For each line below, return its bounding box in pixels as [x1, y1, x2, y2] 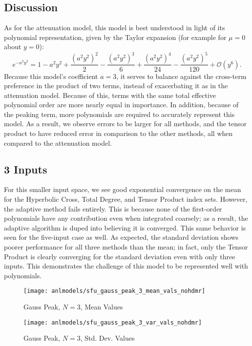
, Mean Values [80, 302, 123, 312]
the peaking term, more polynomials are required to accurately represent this [4, 109, 235, 119]
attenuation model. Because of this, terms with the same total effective [4, 90, 216, 100]
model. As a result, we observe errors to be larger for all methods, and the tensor [4, 118, 247, 129]
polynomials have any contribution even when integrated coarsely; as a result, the [4, 213, 248, 223]
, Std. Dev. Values [80, 333, 135, 343]
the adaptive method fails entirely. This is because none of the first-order [4, 203, 222, 213]
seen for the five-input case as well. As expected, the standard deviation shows [4, 232, 239, 242]
